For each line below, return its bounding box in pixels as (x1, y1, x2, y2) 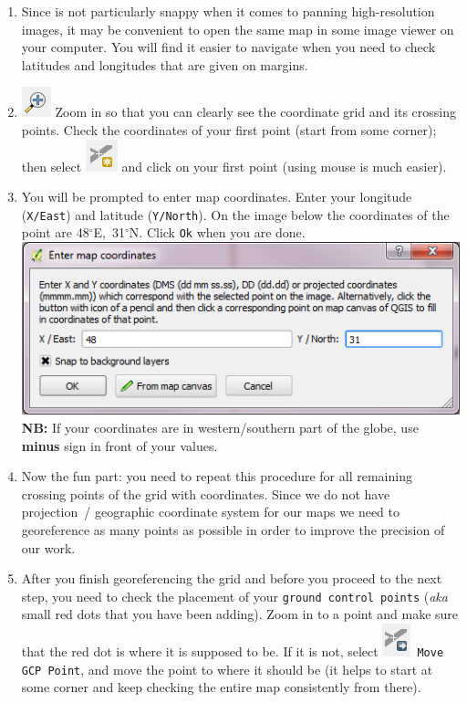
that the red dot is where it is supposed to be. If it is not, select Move (21, 642, 444, 660)
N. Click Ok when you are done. (129, 223, 306, 242)
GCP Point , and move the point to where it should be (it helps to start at (21, 659, 433, 678)
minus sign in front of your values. (21, 435, 218, 455)
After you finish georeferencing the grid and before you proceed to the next (21, 569, 442, 588)
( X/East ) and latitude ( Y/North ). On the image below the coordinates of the (21, 205, 450, 224)
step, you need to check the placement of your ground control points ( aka (21, 586, 448, 605)
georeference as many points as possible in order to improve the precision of (21, 519, 445, 539)
